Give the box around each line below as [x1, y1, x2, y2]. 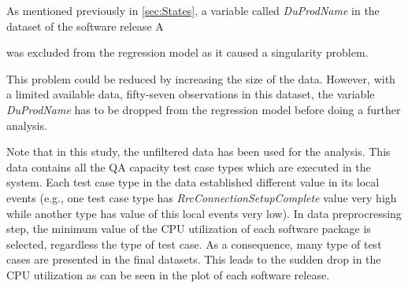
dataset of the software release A [6, 17, 164, 34]
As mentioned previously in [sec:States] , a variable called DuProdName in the [6, 2, 380, 18]
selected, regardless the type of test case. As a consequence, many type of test [6, 235, 382, 252]
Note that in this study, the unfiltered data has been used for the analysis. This [6, 143, 391, 160]
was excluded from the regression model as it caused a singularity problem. [6, 44, 369, 61]
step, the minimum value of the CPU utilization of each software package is [6, 220, 371, 237]
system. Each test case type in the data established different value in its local [6, 174, 380, 190]
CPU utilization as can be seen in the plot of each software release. [6, 266, 330, 282]
